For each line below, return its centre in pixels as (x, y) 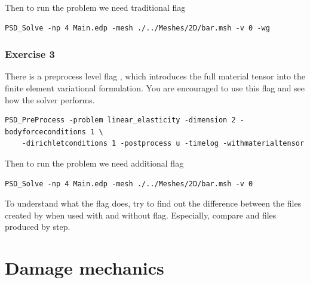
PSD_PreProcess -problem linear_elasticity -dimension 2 (120, 120)
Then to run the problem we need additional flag (94, 163)
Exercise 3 (30, 54)
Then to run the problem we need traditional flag (95, 7)
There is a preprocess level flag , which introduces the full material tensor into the (155, 76)
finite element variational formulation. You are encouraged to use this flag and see (155, 88)
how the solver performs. (50, 99)
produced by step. (38, 227)
